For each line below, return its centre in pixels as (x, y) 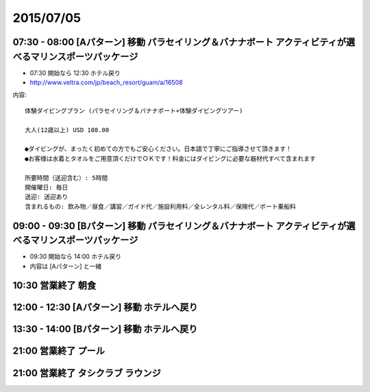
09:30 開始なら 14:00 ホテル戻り (76, 257)
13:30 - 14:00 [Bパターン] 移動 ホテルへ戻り (105, 329)
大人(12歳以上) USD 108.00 (67, 130)
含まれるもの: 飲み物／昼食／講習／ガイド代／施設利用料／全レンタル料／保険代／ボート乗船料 (160, 206)
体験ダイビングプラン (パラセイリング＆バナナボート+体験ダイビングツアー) (134, 110)
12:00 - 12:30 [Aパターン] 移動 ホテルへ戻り (105, 308)
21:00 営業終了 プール (59, 351)
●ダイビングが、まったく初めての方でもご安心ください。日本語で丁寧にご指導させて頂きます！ (159, 149)
